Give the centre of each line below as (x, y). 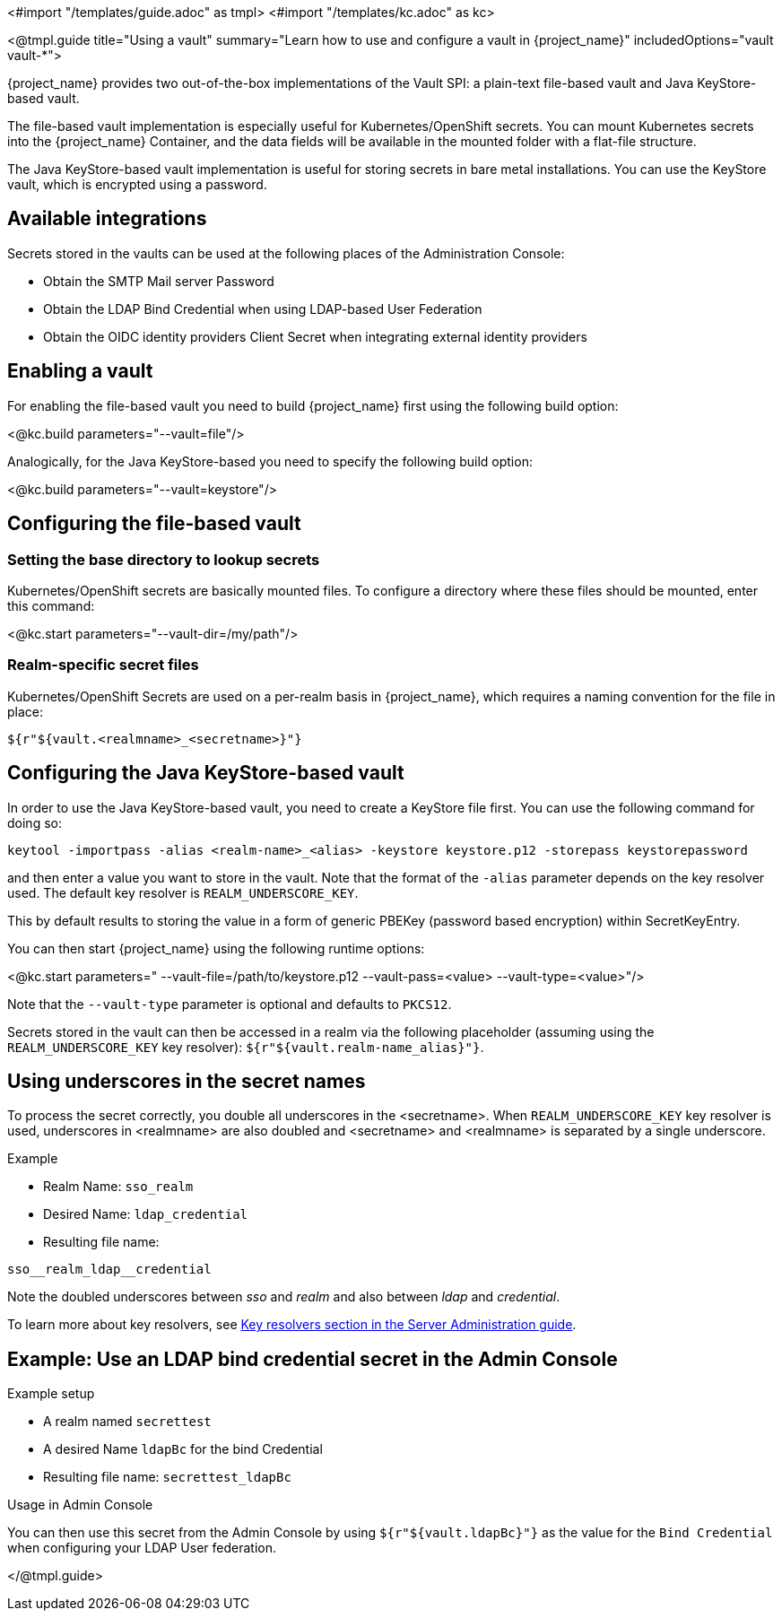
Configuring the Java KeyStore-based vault (206, 773)
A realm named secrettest (127, 1422)
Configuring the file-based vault (154, 524)
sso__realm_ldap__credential (109, 1270)
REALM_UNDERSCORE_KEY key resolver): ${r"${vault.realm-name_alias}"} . (246, 1047)
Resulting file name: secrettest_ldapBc (167, 1477)
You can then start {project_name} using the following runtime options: (216, 948)
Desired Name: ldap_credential (145, 1214)
